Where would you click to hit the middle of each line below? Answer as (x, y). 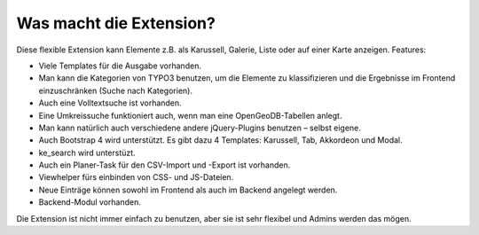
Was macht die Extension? (116, 23)
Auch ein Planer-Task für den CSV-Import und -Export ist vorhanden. (165, 165)
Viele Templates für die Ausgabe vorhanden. (120, 66)
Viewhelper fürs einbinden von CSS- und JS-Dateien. (136, 177)
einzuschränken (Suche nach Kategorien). (115, 90)
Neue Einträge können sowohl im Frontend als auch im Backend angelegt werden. (188, 190)
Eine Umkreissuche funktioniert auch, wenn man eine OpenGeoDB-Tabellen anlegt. (190, 115)
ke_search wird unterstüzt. (87, 153)
